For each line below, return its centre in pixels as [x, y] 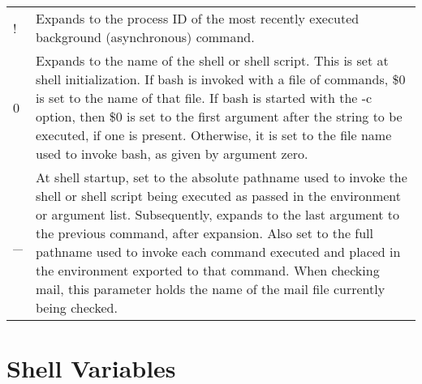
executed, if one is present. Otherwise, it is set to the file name [214, 135]
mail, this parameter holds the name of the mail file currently [211, 289]
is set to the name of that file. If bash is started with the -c [204, 98]
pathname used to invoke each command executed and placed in [218, 252]
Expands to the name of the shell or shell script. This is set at [212, 60]
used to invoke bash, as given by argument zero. [172, 154]
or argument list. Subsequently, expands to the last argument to [218, 214]
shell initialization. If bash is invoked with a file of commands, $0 [221, 79]
